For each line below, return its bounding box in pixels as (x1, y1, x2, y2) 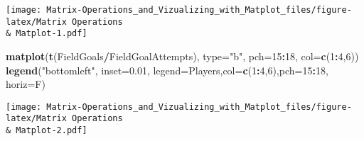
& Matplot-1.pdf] (6, 28, 87, 39)
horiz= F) (6, 77, 45, 91)
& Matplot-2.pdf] (6, 125, 87, 136)
